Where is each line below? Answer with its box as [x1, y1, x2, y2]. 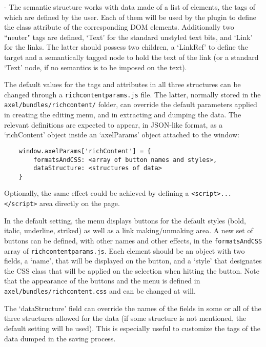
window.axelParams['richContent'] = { [18, 147, 151, 155]
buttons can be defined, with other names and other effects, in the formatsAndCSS [4, 235, 262, 246]
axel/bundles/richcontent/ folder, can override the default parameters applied [4, 99, 257, 110]
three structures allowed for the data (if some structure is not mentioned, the [4, 313, 247, 323]
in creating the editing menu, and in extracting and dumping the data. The [4, 109, 241, 120]
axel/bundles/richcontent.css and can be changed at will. [4, 285, 196, 296]
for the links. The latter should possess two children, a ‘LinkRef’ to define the [4, 42, 248, 52]
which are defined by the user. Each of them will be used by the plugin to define [4, 11, 256, 22]
